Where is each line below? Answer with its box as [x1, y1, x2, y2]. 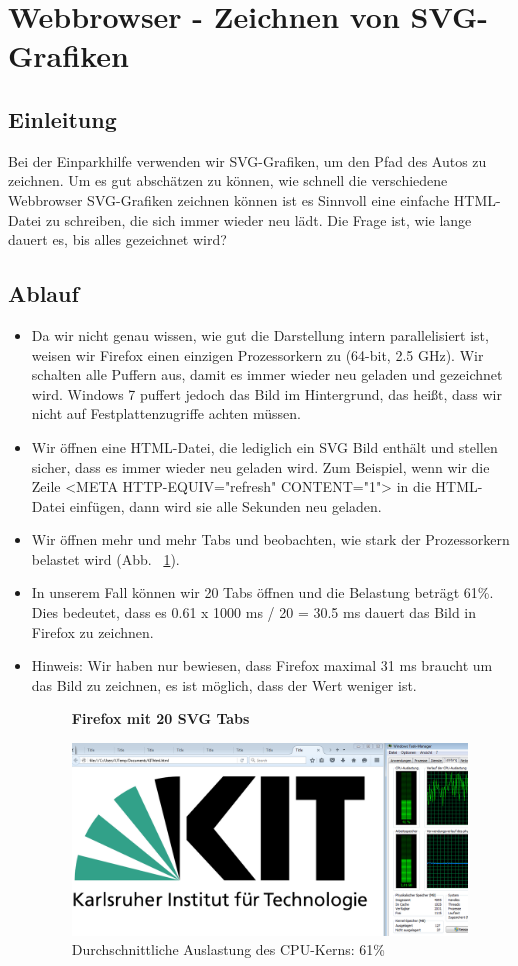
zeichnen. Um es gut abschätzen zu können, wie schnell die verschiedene [8, 170, 448, 191]
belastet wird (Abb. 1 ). [31, 548, 180, 569]
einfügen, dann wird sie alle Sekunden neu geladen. [69, 495, 382, 516]
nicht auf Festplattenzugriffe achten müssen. [31, 403, 301, 424]
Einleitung [8, 103, 117, 134]
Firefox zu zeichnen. [31, 621, 154, 642]
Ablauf [8, 278, 79, 309]
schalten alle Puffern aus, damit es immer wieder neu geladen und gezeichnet [31, 364, 503, 385]
